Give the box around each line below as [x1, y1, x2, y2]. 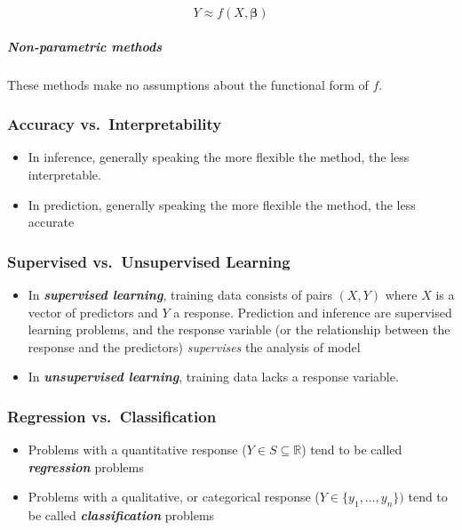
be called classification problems [28, 506, 215, 525]
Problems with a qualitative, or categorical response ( [28, 487, 320, 506]
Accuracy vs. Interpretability [7, 113, 222, 135]
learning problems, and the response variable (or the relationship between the [28, 320, 450, 339]
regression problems [28, 457, 144, 476]
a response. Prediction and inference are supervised [173, 302, 452, 321]
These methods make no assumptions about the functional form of [7, 75, 369, 93]
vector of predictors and [28, 302, 158, 321]
